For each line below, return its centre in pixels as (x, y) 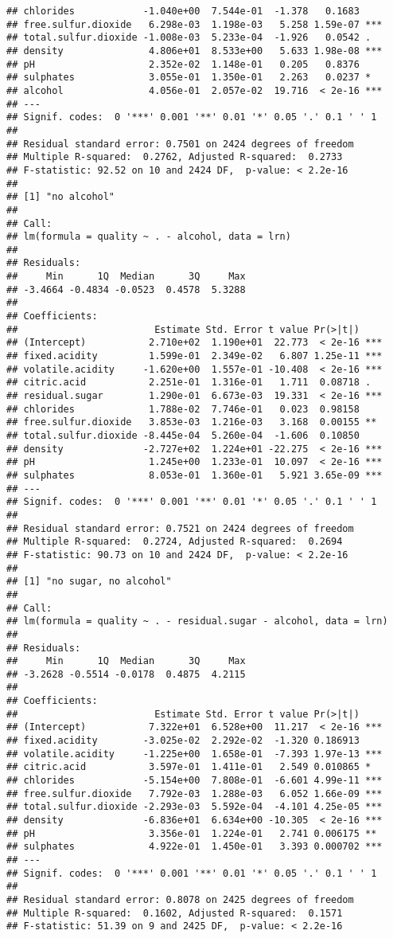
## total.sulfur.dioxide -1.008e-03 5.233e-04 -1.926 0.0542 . (189, 38)
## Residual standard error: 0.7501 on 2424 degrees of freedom (180, 144)
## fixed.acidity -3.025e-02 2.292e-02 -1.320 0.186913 (183, 741)
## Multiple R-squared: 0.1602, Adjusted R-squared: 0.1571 (175, 913)
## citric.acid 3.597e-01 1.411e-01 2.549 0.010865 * (189, 767)
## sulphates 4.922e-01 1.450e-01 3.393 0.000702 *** (195, 847)
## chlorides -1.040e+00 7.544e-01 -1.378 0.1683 (183, 11)
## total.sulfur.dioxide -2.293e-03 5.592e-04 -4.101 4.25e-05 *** (195, 807)
